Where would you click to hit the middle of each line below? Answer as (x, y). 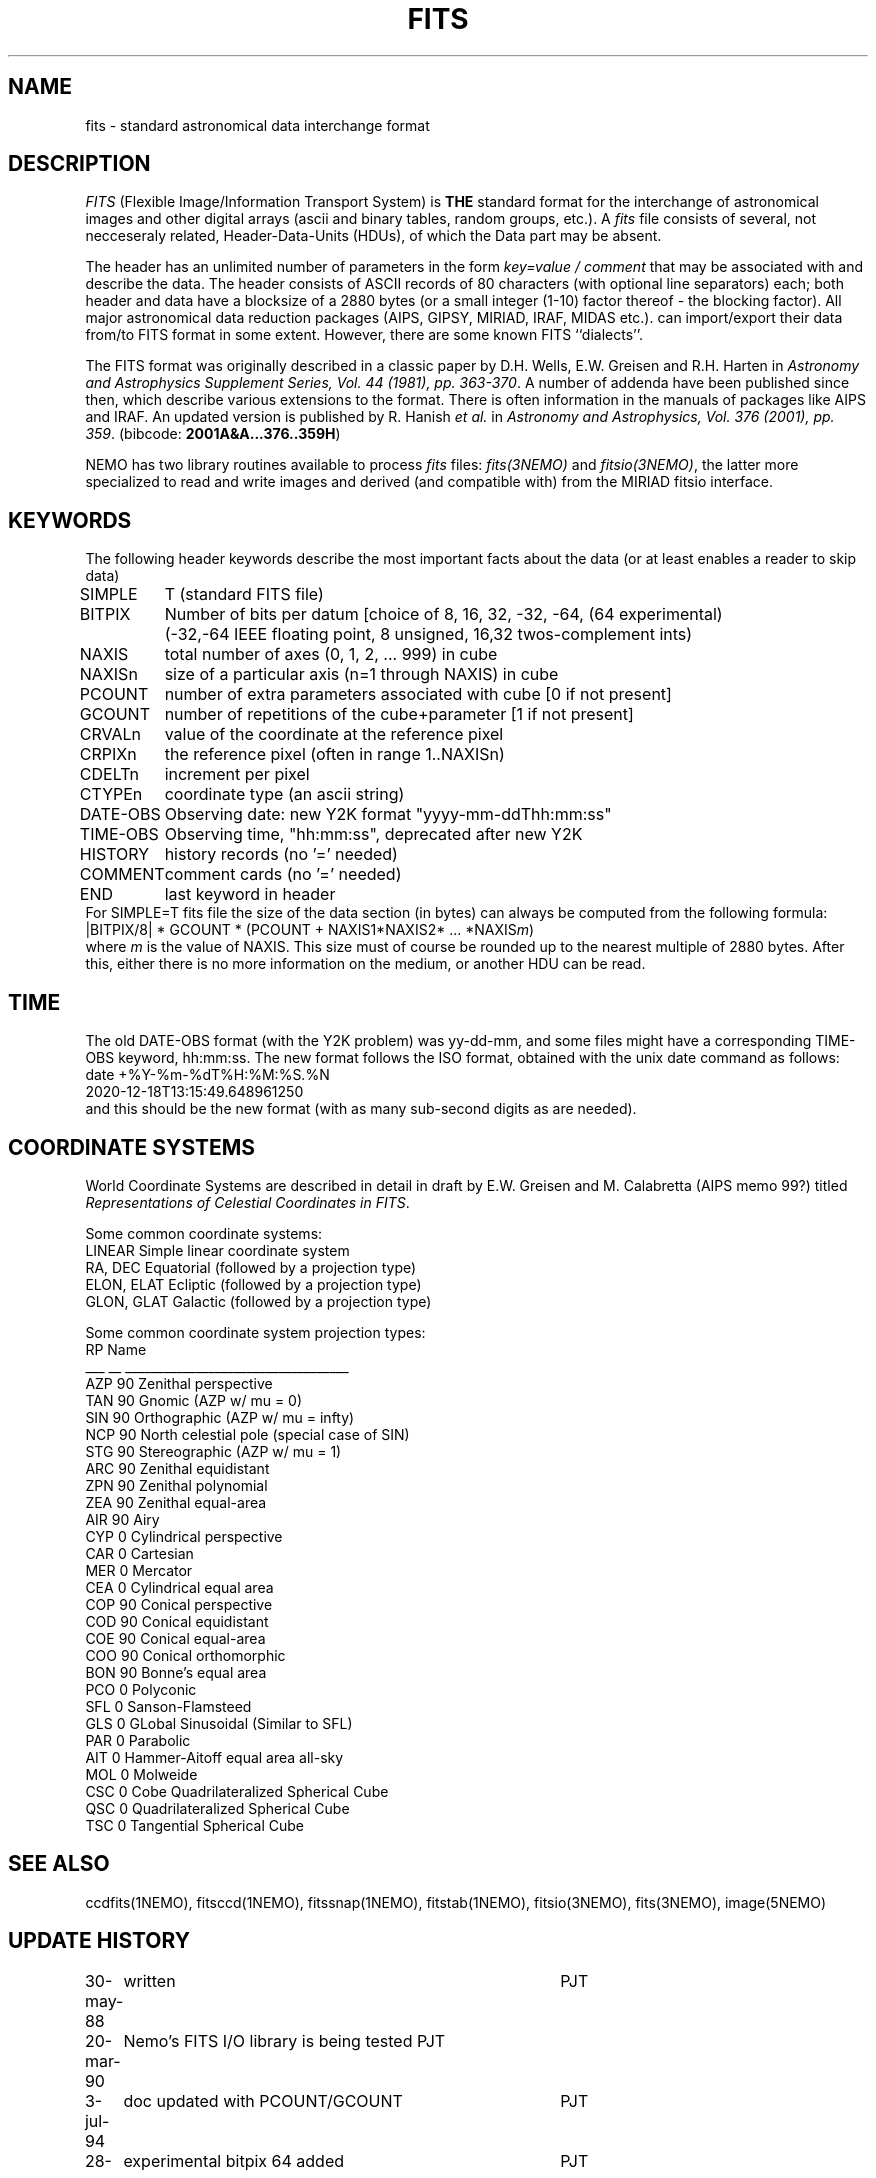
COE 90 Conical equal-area (175, 1638)
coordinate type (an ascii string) (284, 794)
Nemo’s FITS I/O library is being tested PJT (284, 2040)
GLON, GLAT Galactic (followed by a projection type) (258, 1301)
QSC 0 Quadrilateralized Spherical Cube (217, 1808)
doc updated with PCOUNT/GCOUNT (263, 2100)
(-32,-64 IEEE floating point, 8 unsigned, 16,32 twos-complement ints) (428, 634)
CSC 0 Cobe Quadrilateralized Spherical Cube (237, 1791)
